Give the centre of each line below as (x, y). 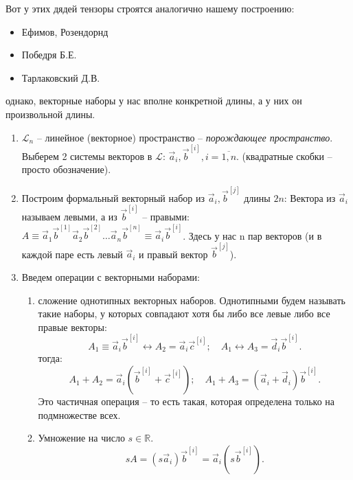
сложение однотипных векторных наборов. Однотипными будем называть (192, 300)
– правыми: (166, 216)
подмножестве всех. (79, 414)
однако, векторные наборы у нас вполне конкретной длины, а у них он (154, 101)
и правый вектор (173, 254)
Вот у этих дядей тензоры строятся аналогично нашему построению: (150, 8)
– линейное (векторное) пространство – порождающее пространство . (185, 137)
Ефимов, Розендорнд (65, 31)
